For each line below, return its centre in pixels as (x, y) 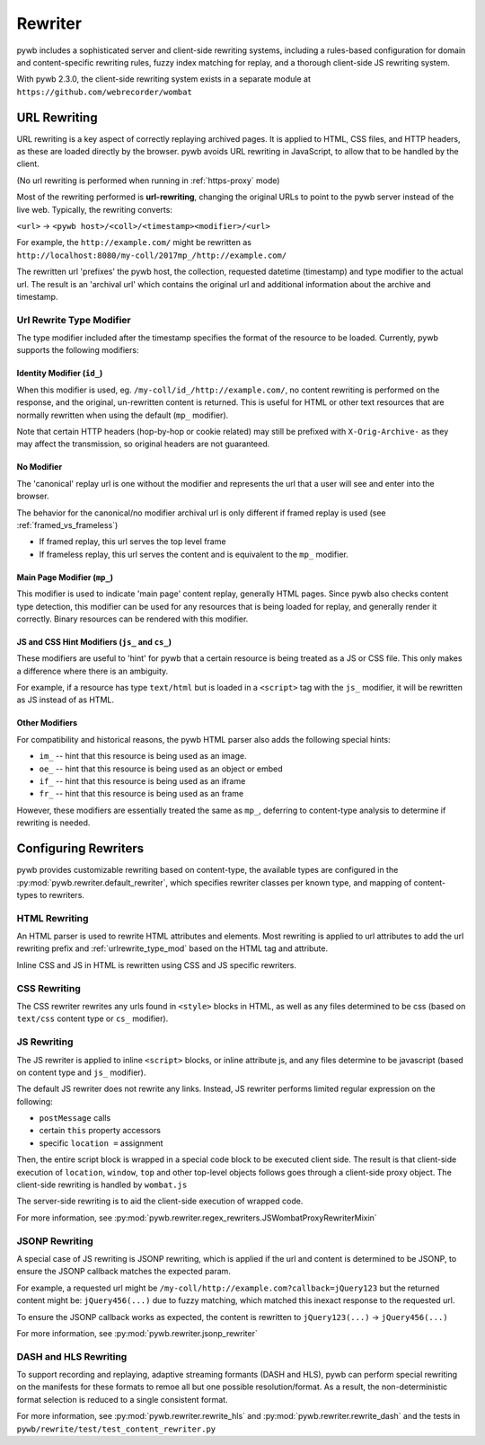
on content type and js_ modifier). (81, 1072)
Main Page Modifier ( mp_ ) (65, 577)
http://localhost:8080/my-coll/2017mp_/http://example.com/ (152, 255)
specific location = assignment (101, 1143)
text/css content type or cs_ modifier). (93, 1018)
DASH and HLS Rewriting (72, 1356)
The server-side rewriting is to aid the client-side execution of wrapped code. (160, 1201)
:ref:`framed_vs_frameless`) (67, 524)
